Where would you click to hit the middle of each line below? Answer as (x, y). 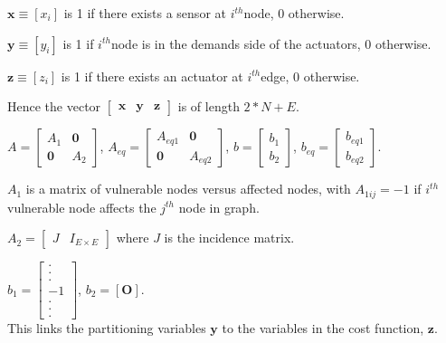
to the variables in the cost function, (323, 328)
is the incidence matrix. (229, 238)
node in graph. (219, 207)
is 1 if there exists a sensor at (145, 13)
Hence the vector (54, 106)
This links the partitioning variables (107, 328)
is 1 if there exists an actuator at (152, 76)
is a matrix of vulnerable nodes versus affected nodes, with (188, 189)
